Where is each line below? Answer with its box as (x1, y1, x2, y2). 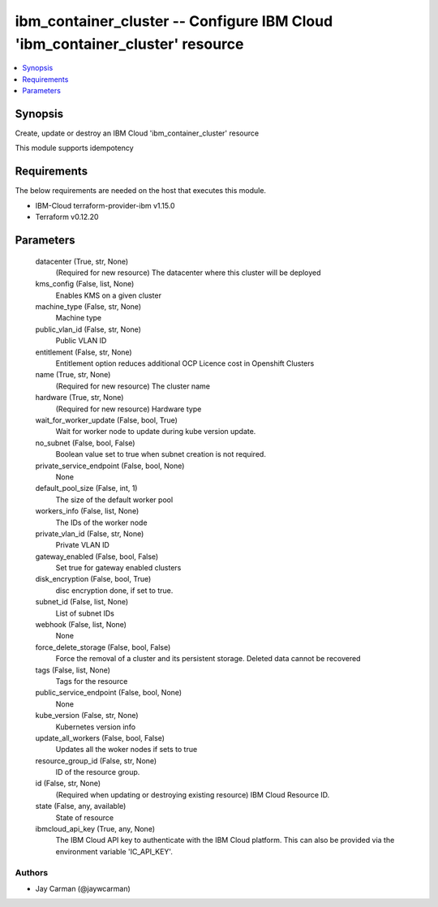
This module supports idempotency (15, 143, 134, 153)
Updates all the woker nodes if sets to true (55, 745, 198, 754)
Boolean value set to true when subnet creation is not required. (55, 449, 267, 459)
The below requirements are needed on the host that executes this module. (15, 186, 267, 196)
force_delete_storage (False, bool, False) (35, 642, 171, 652)
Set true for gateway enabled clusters (55, 563, 182, 573)
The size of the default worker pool (55, 495, 174, 505)
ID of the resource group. (55, 767, 140, 777)
